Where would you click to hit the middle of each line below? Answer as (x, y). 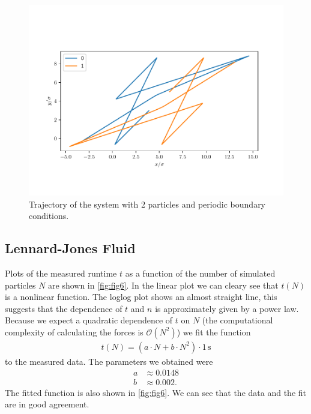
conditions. (49, 216)
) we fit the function (214, 331)
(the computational (237, 320)
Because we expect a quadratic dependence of (89, 320)
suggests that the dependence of (64, 308)
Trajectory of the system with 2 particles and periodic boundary (147, 204)
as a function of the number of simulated (200, 273)
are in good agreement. (47, 404)
